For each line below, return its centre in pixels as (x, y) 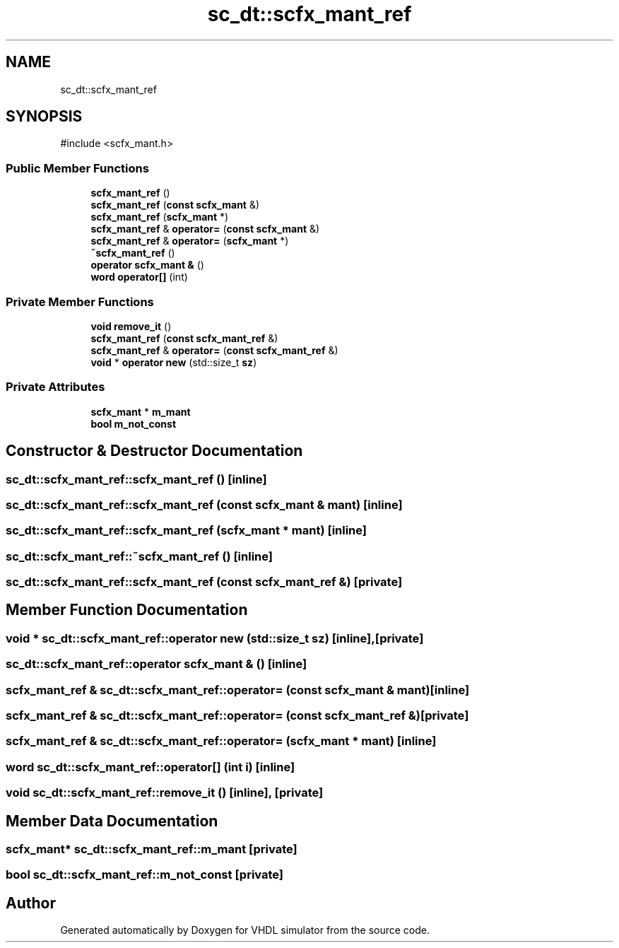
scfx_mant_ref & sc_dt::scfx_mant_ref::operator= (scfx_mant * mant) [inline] (221, 741)
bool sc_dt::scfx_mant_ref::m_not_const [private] (145, 875)
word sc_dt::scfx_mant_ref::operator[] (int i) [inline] (151, 767)
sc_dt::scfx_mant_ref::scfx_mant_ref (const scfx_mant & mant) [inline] (204, 504)
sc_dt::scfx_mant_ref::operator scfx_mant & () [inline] (157, 664)
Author (31, 903)
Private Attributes (55, 387)
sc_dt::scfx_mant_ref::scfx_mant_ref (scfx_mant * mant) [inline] (187, 531)
